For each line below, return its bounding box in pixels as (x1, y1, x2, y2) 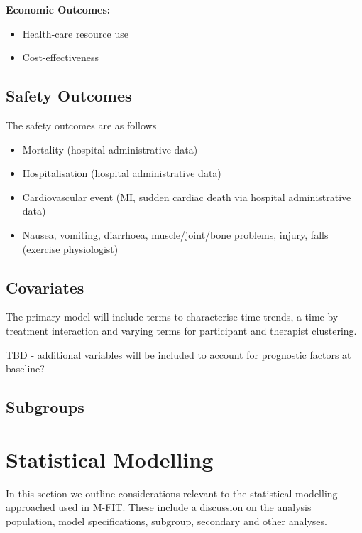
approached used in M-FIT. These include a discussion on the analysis (6, 500, 312, 515)
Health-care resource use (22, 26, 128, 41)
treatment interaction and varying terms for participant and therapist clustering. (6, 323, 357, 338)
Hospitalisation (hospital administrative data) (22, 166, 221, 181)
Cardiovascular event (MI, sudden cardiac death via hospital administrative (22, 189, 351, 204)
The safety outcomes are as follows (6, 117, 157, 132)
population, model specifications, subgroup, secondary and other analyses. (6, 513, 327, 528)
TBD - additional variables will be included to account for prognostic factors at (6, 347, 351, 362)
